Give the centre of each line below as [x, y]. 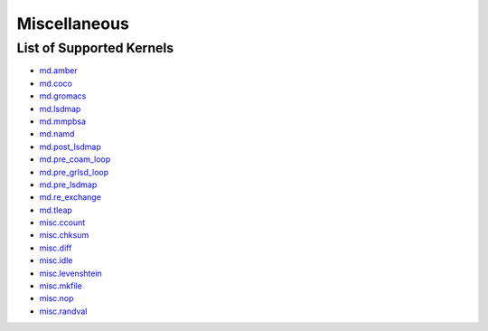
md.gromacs [63, 96]
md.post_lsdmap [70, 147]
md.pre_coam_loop [75, 159]
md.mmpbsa [62, 121]
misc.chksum [64, 235]
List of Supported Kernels [95, 48]
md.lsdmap [60, 109]
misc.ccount [62, 222]
